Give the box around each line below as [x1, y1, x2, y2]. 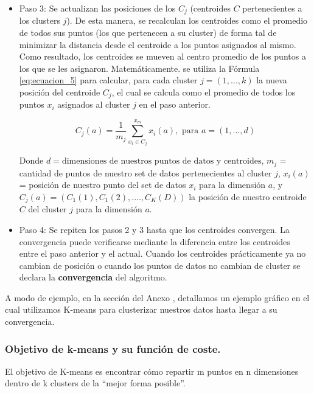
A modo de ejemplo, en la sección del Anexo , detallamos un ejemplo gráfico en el [5, 291, 310, 304]
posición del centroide [19, 86, 100, 99]
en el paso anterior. [139, 98, 211, 111]
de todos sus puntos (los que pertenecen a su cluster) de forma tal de [19, 26, 277, 39]
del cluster [28, 203, 67, 215]
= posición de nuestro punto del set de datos [19, 178, 186, 191]
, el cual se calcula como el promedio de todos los [111, 86, 296, 99]
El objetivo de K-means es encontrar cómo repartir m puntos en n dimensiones [5, 364, 299, 377]
